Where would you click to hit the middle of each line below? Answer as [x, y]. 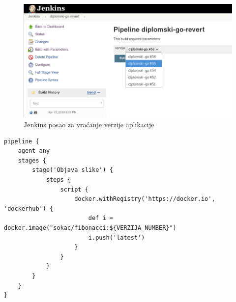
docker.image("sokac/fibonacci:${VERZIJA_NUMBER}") [90, 228]
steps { [59, 180]
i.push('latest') [117, 237]
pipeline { [22, 141]
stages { [32, 160]
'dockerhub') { [29, 208]
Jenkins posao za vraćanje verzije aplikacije [89, 124]
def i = [101, 218]
